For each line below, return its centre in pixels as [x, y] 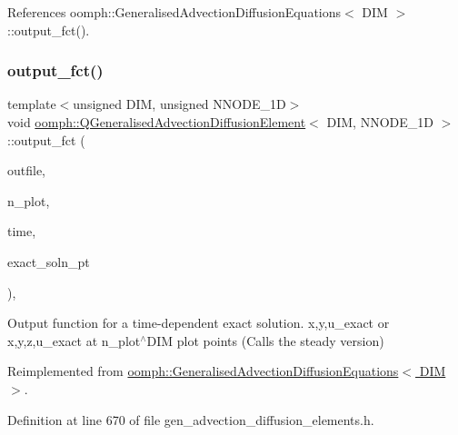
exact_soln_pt [49, 261]
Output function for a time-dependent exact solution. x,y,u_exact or [199, 323]
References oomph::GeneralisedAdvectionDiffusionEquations [174, 12]
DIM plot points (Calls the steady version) [265, 340]
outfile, [27, 170]
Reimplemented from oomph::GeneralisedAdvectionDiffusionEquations [203, 371]
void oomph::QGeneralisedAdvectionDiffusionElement [157, 122]
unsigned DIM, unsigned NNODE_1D [179, 104]
